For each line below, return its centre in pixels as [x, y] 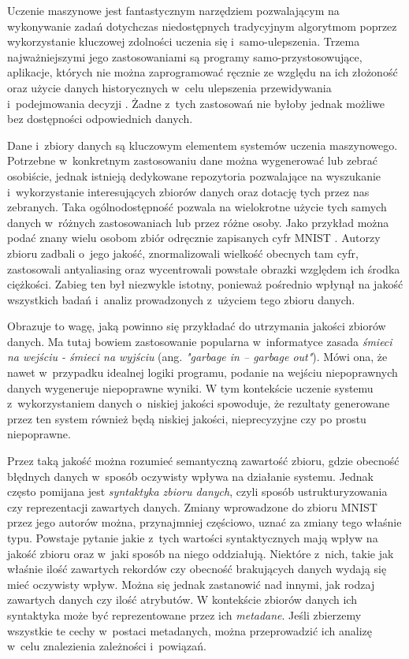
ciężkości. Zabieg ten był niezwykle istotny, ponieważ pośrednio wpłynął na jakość [205, 284]
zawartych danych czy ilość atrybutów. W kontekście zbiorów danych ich [182, 599]
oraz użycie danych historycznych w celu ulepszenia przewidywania [169, 87]
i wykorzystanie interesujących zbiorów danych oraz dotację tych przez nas [188, 191]
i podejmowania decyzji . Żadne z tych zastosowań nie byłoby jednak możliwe [196, 103]
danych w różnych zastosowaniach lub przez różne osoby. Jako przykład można [198, 222]
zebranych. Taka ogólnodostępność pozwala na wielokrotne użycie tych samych [197, 207]
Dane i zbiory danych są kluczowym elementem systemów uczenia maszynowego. [203, 145]
